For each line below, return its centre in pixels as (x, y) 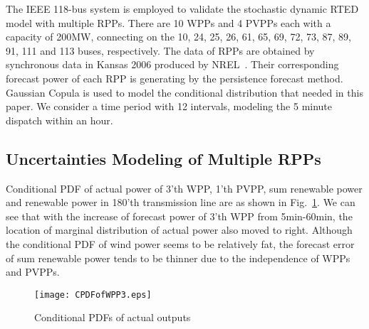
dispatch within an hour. (59, 120)
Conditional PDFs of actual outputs (113, 317)
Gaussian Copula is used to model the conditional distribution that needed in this (184, 92)
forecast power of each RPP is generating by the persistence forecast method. (175, 78)
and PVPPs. (33, 272)
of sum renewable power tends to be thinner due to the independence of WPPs (178, 258)
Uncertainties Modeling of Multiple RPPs (163, 158)
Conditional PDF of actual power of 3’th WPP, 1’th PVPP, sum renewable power (184, 188)
